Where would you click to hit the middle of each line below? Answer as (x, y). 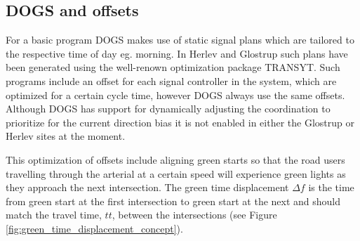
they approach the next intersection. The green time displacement (147, 187)
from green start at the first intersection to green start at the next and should (173, 201)
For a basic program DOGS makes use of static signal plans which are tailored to (180, 40)
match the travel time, (54, 215)
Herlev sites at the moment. (66, 136)
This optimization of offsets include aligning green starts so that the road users (175, 159)
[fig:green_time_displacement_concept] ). (94, 228)
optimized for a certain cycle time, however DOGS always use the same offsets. (175, 95)
